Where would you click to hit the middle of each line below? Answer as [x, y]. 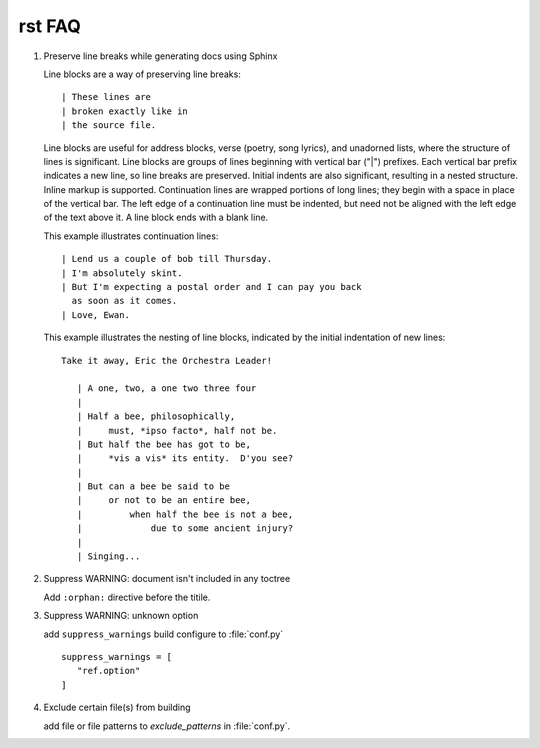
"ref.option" [108, 671]
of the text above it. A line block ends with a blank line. [156, 217]
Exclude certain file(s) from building [117, 707]
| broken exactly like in [125, 111]
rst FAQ [50, 26]
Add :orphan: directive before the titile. [127, 597]
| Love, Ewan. [95, 314]
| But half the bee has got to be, [164, 444]
